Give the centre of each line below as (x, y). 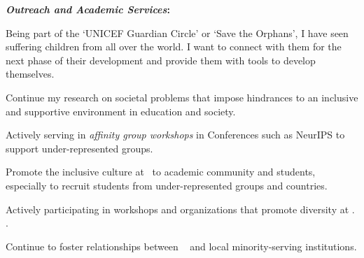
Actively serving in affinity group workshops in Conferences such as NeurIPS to (175, 135)
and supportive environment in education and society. (121, 111)
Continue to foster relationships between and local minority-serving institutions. (181, 246)
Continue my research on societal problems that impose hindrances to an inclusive (182, 97)
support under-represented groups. (79, 148)
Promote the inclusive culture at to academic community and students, (161, 172)
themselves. (30, 74)
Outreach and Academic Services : (88, 9)
